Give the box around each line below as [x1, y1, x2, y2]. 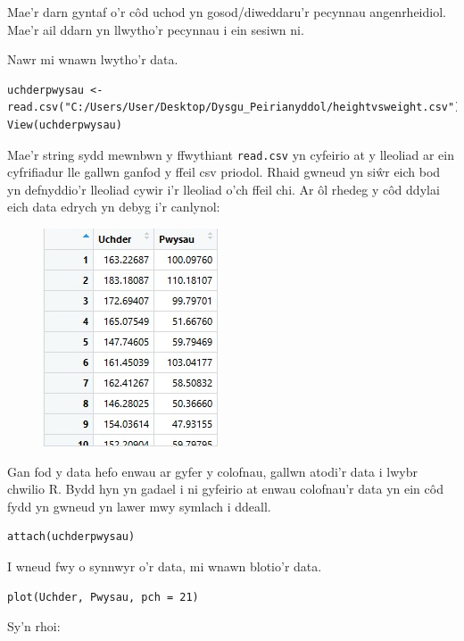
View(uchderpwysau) [7, 118, 122, 131]
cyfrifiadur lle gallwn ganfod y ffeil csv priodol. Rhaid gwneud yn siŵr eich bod [7, 162, 441, 181]
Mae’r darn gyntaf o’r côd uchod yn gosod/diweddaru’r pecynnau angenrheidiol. [7, 3, 446, 21]
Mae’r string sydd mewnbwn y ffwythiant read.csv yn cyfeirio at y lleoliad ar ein [7, 145, 454, 163]
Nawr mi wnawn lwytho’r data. [7, 50, 178, 69]
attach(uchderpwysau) [7, 530, 136, 544]
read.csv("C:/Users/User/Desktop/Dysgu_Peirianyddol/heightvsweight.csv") [7, 101, 461, 114]
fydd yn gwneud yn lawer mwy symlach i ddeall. [7, 496, 271, 515]
